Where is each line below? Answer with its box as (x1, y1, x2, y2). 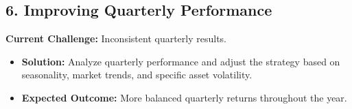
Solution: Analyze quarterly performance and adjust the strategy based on (21, 54, 340, 68)
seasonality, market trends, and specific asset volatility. (21, 67, 253, 82)
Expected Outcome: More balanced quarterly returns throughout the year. (21, 90, 347, 104)
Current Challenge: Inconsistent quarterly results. (5, 31, 227, 46)
